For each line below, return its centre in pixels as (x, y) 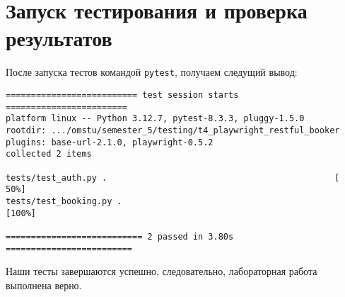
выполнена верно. (44, 285)
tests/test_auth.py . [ (173, 178)
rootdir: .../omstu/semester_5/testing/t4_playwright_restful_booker (173, 130)
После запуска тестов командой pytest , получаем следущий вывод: (152, 72)
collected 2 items (49, 154)
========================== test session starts (122, 95)
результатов (59, 38)
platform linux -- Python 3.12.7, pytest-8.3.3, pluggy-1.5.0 (155, 119)
